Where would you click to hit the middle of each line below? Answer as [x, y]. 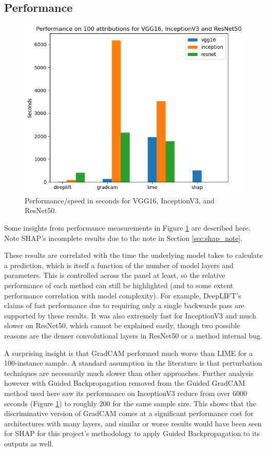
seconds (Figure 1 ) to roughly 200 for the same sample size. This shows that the [130, 403]
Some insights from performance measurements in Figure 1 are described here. [127, 228]
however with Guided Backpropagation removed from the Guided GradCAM [125, 383]
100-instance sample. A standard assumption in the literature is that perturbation [133, 363]
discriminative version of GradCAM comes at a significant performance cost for [129, 413]
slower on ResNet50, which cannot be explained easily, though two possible [122, 325]
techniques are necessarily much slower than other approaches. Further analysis [129, 373]
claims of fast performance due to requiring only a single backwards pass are [124, 305]
